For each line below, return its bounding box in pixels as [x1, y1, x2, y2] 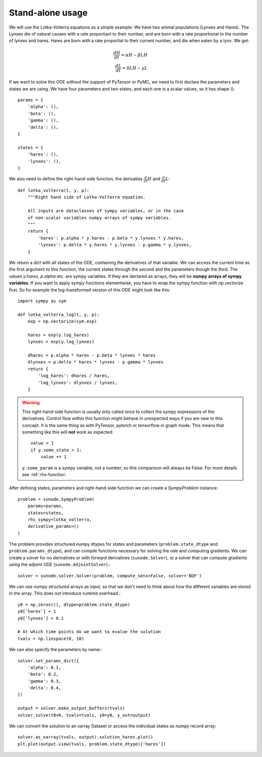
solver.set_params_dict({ [17, 658, 80, 663]
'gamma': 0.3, [27, 678, 62, 684]
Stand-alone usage [9, 7, 88, 18]
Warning [22, 400, 40, 406]
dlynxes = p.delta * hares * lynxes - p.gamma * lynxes [27, 360, 164, 365]
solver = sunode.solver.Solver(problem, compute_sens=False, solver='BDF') [17, 573, 202, 578]
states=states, [27, 510, 64, 516]
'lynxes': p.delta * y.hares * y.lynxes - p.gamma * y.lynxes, [38, 242, 192, 248]
